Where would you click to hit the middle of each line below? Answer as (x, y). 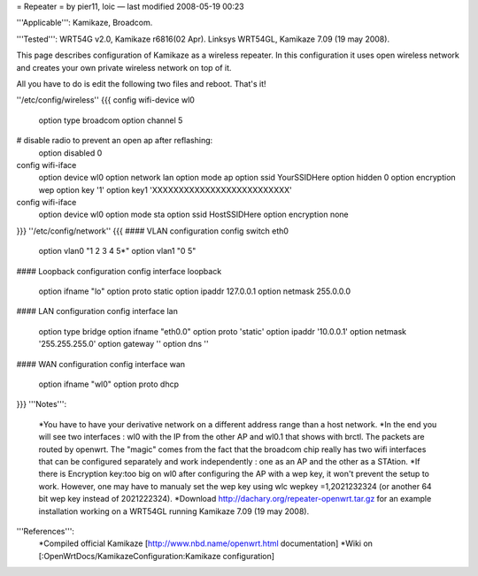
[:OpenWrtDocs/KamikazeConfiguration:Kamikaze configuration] (156, 556)
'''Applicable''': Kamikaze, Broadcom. (85, 23)
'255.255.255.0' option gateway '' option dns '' (123, 344)
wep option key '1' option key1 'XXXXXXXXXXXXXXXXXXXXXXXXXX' (165, 189)
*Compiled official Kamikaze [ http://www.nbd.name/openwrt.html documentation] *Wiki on (206, 543)
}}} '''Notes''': (41, 404)
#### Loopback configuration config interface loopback (119, 271)
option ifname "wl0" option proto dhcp (109, 384)
